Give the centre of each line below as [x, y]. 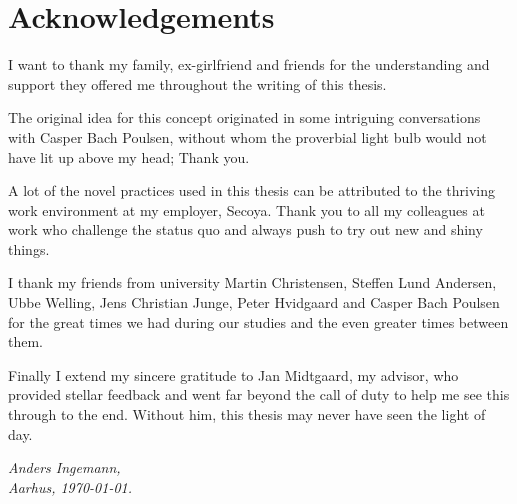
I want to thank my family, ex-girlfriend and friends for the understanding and [249, 64]
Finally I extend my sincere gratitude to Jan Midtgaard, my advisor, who [233, 374]
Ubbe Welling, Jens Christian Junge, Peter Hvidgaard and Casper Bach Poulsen [254, 302]
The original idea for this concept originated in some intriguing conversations [244, 117]
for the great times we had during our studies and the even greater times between [258, 321]
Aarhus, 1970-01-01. [70, 486]
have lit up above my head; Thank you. [129, 156]
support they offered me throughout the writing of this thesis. [197, 83]
